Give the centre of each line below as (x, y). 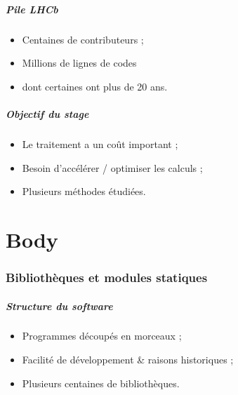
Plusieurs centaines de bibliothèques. (101, 383)
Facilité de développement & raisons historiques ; (128, 360)
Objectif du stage (47, 113)
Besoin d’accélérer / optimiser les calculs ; (112, 167)
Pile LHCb (32, 9)
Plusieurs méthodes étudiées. (84, 191)
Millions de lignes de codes (79, 63)
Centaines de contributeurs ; (83, 39)
